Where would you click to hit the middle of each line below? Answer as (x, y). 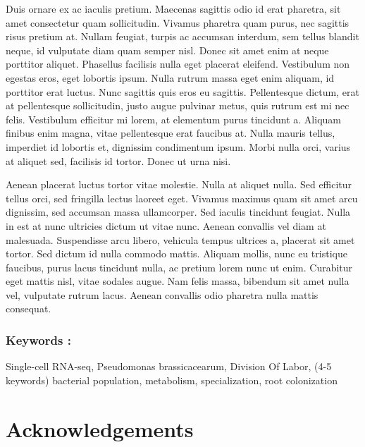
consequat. (29, 308)
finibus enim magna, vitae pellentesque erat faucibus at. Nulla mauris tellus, (171, 133)
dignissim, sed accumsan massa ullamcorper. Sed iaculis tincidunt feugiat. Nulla (178, 212)
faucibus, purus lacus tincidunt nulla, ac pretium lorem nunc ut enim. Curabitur (179, 267)
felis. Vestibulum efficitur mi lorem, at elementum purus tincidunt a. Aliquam (173, 119)
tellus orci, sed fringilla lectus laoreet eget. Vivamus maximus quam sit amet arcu (182, 198)
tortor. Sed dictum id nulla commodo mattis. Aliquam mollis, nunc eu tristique (177, 253)
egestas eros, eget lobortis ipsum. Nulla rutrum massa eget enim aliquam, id (170, 77)
